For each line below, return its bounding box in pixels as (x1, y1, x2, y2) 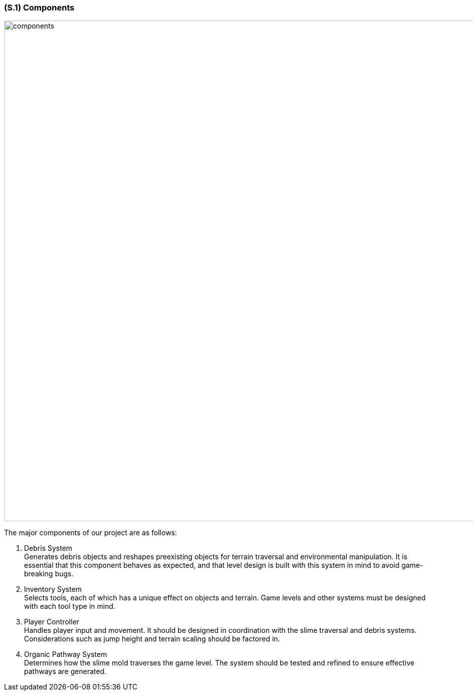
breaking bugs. (24, 569, 74, 578)
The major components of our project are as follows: (4, 528, 177, 537)
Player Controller (24, 617, 80, 626)
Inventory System (24, 585, 82, 594)
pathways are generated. (24, 667, 107, 676)
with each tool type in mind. (24, 602, 116, 611)
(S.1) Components (4, 3, 75, 13)
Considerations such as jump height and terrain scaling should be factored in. (24, 634, 280, 643)
